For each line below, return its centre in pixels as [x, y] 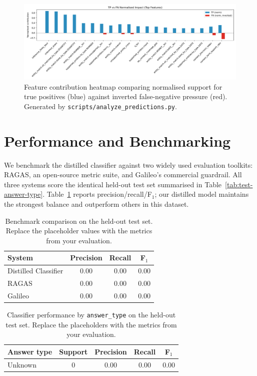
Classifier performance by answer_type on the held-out [91, 315]
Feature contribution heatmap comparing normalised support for [123, 86]
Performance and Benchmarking [117, 140]
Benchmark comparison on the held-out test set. [79, 221]
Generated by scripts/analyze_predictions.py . [100, 106]
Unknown [22, 364]
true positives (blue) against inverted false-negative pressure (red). [126, 96]
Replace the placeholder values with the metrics [79, 231]
